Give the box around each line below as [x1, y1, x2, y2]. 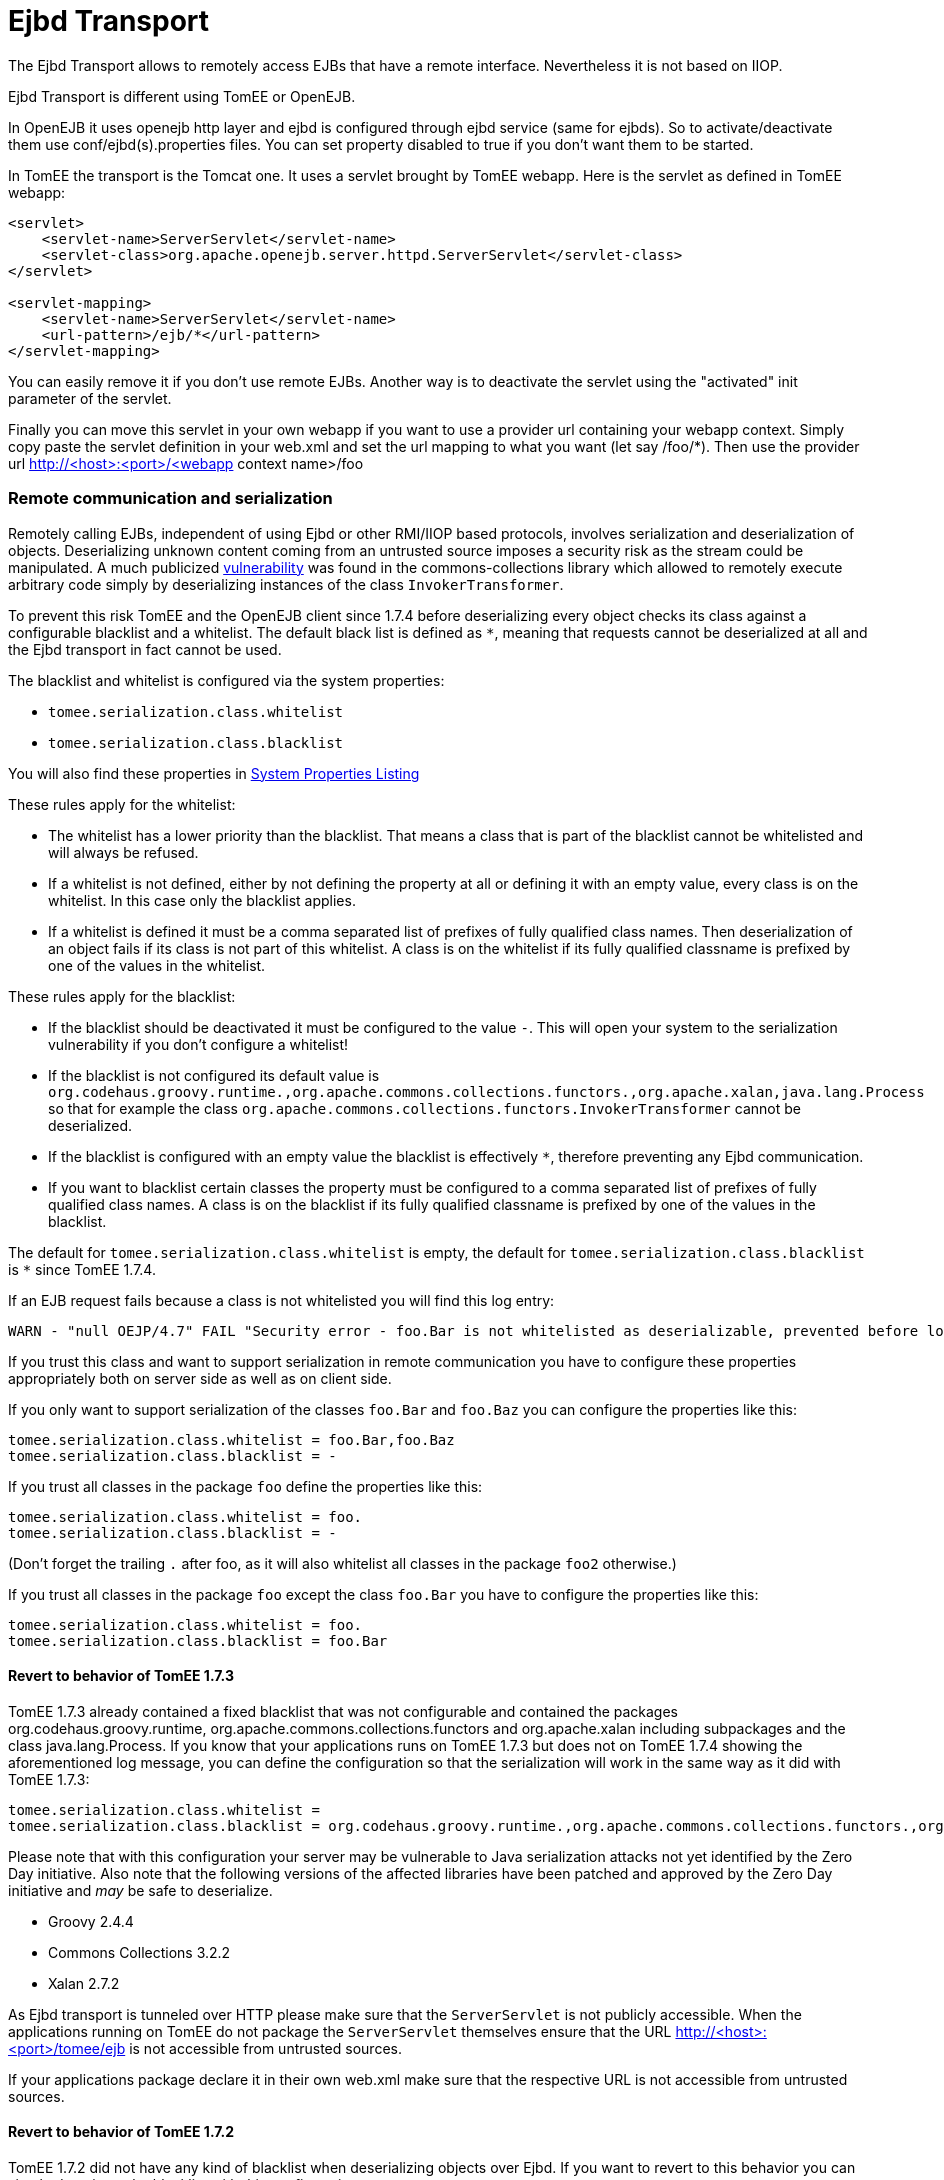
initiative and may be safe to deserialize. [8, 1881, 273, 1899]
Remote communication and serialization [8, 488, 333, 509]
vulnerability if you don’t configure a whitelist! [48, 1035, 349, 1053]
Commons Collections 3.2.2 [48, 1943, 231, 1961]
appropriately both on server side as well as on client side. [8, 1369, 392, 1387]
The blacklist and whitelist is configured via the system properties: [8, 671, 445, 689]
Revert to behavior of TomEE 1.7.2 [8, 2123, 235, 2141]
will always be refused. [48, 843, 199, 861]
